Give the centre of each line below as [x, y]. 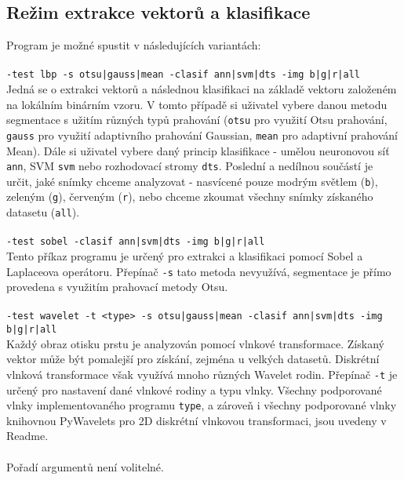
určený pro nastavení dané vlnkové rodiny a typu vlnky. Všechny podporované [194, 389]
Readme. [27, 436]
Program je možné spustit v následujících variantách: [134, 45]
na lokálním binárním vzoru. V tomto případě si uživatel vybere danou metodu [197, 104]
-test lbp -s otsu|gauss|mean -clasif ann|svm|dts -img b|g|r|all [184, 75]
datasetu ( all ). [43, 212]
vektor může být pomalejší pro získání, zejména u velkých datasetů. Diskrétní [193, 359]
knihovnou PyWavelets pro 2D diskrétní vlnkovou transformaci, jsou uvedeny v [197, 420]
